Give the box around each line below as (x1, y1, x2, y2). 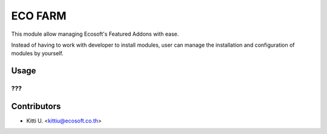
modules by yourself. (11, 50, 64, 57)
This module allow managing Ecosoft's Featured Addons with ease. (11, 30, 179, 38)
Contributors (11, 101, 61, 112)
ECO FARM (11, 9, 67, 22)
